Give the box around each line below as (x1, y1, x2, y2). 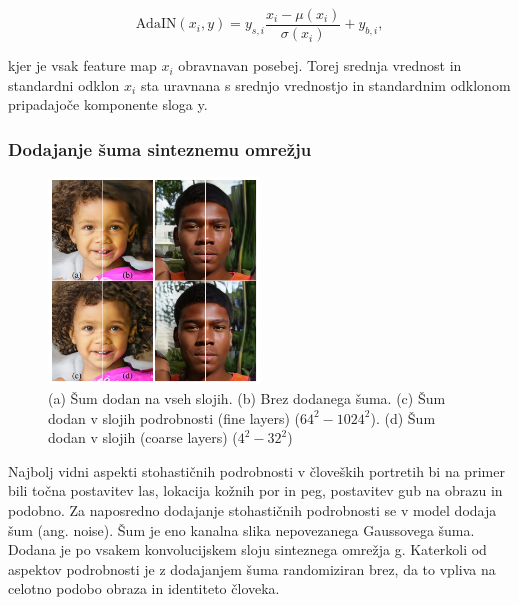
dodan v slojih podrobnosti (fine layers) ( (48, 407, 300, 428)
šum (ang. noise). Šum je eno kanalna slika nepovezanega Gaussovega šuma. (8, 519, 475, 540)
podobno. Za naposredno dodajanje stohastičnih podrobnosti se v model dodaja (8, 500, 497, 521)
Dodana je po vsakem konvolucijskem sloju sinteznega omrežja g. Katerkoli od (8, 539, 487, 560)
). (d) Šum (370, 407, 436, 428)
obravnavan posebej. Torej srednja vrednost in (178, 55, 462, 76)
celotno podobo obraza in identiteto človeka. (8, 578, 280, 599)
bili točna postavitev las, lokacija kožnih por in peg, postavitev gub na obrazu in (8, 480, 503, 501)
